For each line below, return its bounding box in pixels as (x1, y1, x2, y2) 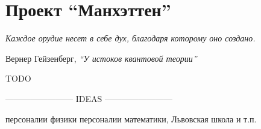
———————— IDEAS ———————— (5, 92, 172, 104)
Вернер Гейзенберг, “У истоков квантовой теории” (5, 52, 197, 64)
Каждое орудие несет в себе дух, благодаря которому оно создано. (5, 32, 256, 44)
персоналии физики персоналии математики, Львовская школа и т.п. (5, 112, 257, 125)
